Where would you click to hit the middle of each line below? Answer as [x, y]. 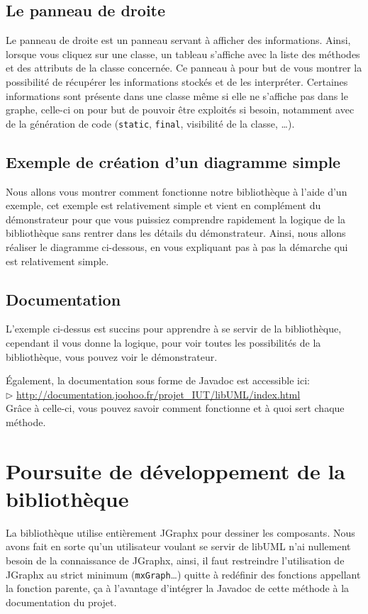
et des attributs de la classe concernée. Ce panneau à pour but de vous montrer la [184, 68]
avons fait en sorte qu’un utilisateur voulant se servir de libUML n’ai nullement [178, 546]
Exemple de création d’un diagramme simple [173, 161]
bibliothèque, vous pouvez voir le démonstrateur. [112, 356]
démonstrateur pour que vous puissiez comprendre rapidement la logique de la [175, 219]
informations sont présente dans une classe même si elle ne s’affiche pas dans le [177, 95]
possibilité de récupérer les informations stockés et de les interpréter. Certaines [177, 81]
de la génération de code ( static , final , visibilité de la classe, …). [150, 123]
